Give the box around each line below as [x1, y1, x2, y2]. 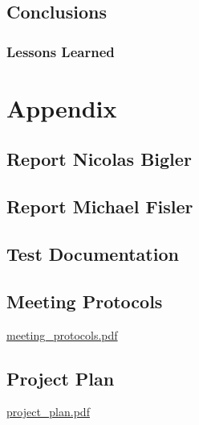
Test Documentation [6, 241, 179, 266]
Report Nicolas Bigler [6, 146, 192, 171]
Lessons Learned [6, 41, 115, 61]
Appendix [6, 91, 117, 124]
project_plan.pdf [6, 403, 90, 420]
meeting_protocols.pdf [6, 326, 118, 343]
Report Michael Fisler [6, 194, 193, 219]
